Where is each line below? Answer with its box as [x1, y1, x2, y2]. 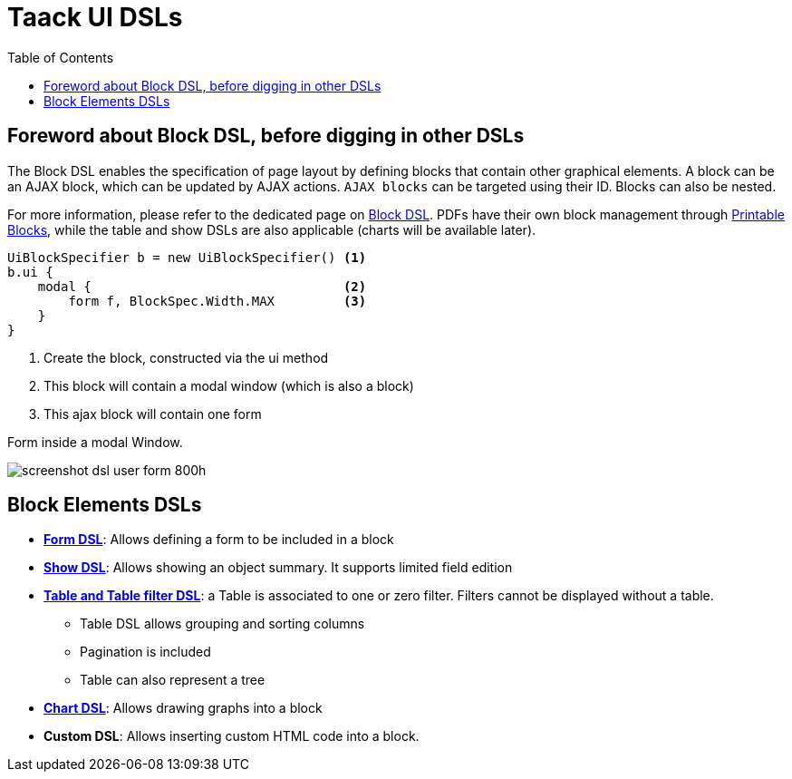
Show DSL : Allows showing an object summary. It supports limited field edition [43, 560, 513, 576]
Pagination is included [80, 644, 211, 660]
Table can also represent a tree [80, 672, 266, 688]
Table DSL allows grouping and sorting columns [80, 616, 365, 632]
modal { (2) [37, 278, 367, 294]
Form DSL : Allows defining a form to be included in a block [43, 531, 394, 548]
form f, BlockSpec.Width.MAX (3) [68, 293, 367, 308]
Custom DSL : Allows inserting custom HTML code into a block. [43, 728, 420, 745]
